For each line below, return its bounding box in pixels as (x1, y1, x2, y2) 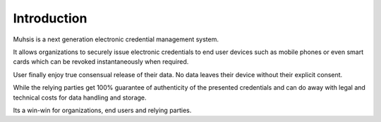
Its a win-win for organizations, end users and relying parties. (13, 106, 192, 114)
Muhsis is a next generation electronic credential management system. (13, 35, 219, 43)
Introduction (13, 11, 87, 26)
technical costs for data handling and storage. (13, 93, 147, 102)
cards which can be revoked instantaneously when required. (13, 57, 189, 66)
